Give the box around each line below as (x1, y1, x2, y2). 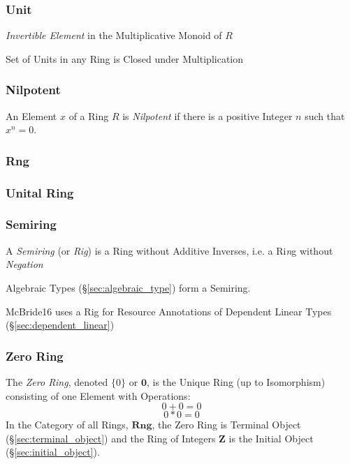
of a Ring (68, 108, 109, 123)
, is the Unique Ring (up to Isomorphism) (146, 374, 326, 389)
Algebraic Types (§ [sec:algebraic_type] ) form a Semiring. (6, 280, 251, 294)
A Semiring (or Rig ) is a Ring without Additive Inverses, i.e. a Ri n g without (6, 243, 333, 257)
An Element (6, 108, 57, 123)
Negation (6, 257, 43, 271)
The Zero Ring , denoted (6, 374, 108, 389)
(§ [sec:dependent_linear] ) (6, 317, 115, 332)
